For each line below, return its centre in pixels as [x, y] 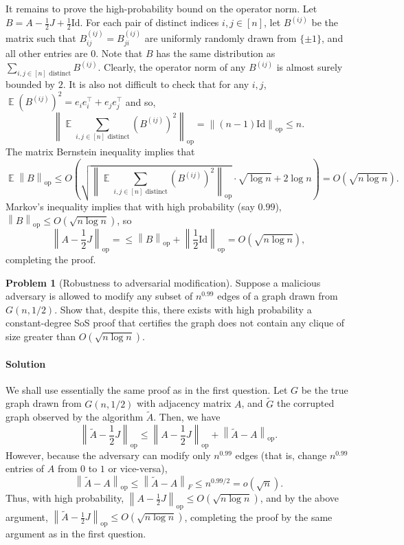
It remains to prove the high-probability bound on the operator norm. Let [161, 8]
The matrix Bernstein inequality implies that [100, 151]
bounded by [30, 84]
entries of [25, 468]
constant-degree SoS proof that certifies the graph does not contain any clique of [175, 323]
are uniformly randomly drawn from [221, 37]
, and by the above [300, 498]
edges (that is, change [281, 455]
